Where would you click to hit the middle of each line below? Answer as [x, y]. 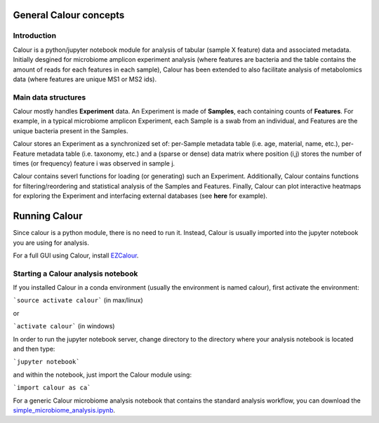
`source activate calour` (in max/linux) [78, 300]
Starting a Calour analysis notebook [75, 274]
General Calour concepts [69, 15]
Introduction [34, 36]
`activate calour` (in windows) [64, 326]
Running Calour [48, 216]
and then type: [34, 349]
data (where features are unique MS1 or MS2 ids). [85, 79]
